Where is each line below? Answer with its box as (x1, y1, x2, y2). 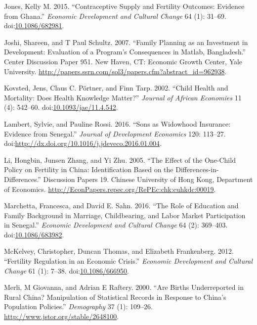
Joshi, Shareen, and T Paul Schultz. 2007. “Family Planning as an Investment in (4, 37, 248, 47)
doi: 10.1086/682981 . (4, 20, 64, 31)
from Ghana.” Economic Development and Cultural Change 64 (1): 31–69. (4, 10, 226, 21)
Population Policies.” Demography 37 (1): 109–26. (4, 301, 153, 312)
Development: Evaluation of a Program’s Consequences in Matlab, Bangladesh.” (4, 46, 246, 57)
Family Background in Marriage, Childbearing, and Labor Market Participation (4, 210, 246, 220)
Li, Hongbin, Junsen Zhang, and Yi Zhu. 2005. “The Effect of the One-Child (4, 154, 236, 165)
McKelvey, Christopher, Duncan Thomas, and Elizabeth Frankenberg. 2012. (4, 246, 234, 256)
